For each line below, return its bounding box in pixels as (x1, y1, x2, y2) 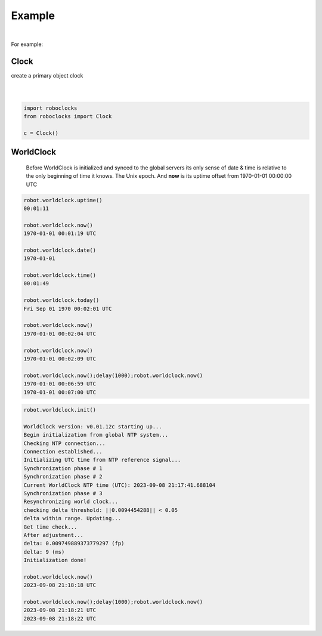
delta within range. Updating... (23, 515, 122, 522)
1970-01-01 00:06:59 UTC (23, 381, 97, 387)
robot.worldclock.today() (23, 297, 100, 304)
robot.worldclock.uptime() (23, 197, 103, 203)
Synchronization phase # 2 (23, 473, 103, 480)
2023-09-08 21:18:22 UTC (23, 615, 97, 622)
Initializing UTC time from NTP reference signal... (23, 456, 181, 464)
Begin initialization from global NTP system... (23, 431, 169, 439)
